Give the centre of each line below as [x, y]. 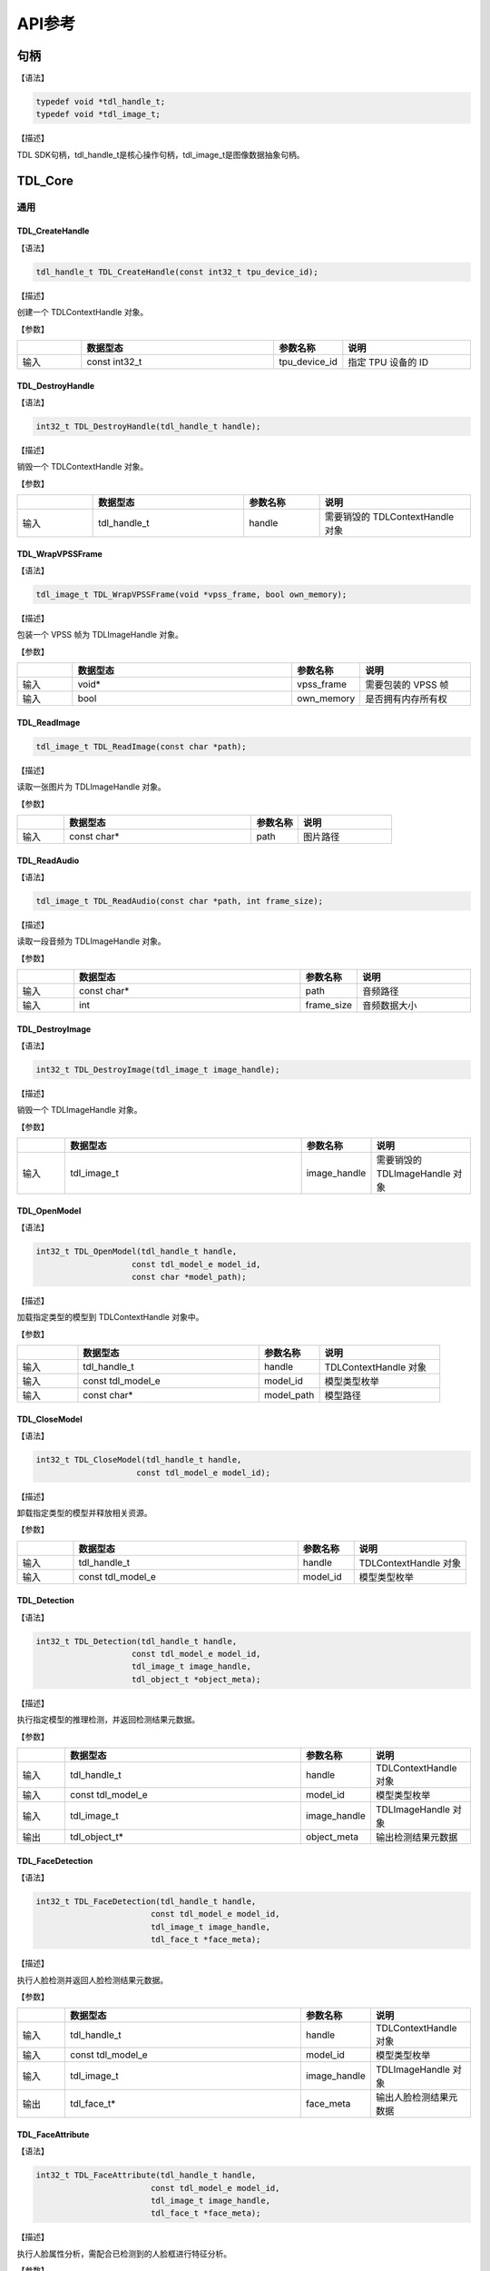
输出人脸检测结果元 [416, 2097]
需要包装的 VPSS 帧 [407, 685]
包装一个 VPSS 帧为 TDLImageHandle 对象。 [100, 635]
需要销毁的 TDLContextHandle [389, 517]
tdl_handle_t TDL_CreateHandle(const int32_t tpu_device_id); [177, 272]
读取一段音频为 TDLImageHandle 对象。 [92, 941]
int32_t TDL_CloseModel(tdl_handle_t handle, [139, 1460]
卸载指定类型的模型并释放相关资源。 [84, 1512]
